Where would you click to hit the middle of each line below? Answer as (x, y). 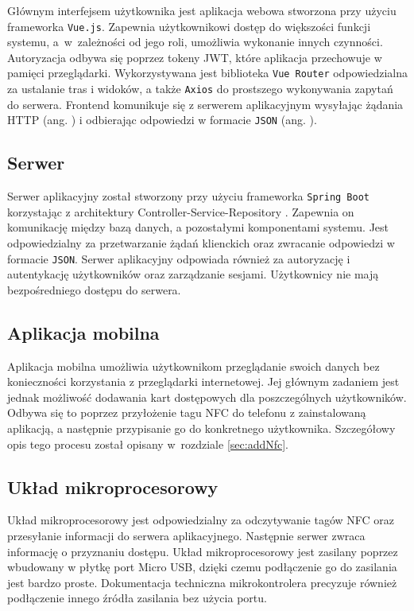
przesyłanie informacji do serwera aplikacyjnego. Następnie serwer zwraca (186, 536)
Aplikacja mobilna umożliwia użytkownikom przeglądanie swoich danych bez (193, 366)
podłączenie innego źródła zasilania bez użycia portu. (137, 598)
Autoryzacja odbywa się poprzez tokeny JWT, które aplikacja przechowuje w (195, 57)
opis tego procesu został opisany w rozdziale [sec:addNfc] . (148, 444)
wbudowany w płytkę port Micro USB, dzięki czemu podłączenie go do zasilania (202, 567)
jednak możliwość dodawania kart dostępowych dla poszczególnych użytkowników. (207, 397)
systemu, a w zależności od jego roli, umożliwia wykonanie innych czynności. (195, 42)
